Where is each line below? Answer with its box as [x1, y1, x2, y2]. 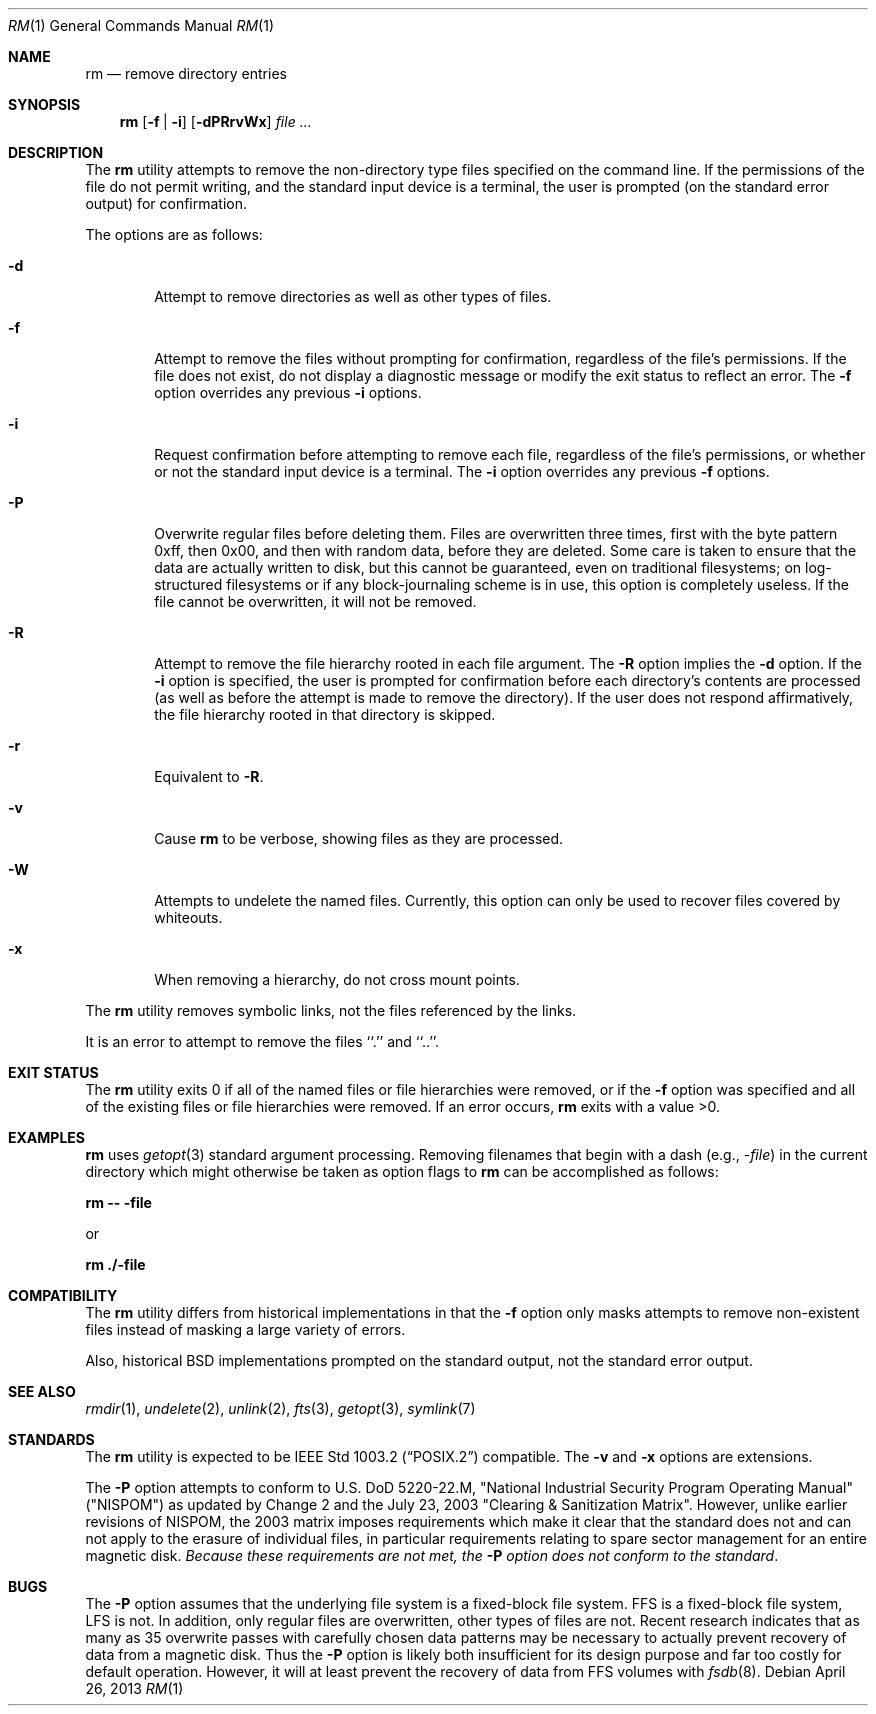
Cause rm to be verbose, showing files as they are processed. [154, 830, 564, 847]
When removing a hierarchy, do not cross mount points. [154, 971, 520, 988]
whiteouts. [154, 909, 223, 926]
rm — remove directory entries [85, 65, 287, 82]
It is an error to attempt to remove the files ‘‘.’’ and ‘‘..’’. [85, 1033, 440, 1050]
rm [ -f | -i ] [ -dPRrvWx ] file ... [119, 113, 312, 130]
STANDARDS [8, 1431, 95, 1448]
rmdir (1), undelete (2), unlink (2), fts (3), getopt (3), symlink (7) [85, 1400, 476, 1417]
